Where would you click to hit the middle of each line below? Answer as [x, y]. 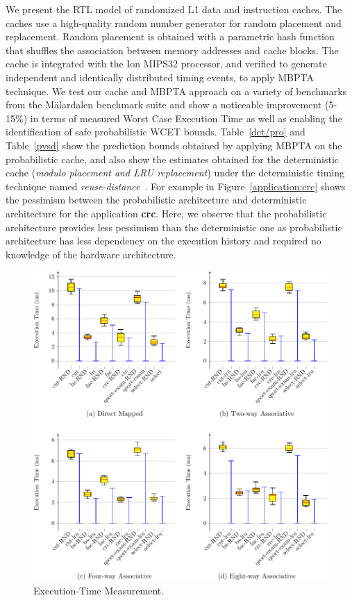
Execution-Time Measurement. [99, 590]
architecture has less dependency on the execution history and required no [164, 241]
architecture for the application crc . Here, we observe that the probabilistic [166, 213]
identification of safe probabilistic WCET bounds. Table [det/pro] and [156, 132]
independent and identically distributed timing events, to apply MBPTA [160, 77]
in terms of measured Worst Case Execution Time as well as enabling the [186, 118]
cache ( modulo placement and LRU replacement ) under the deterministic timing [175, 173]
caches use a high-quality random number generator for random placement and [174, 23]
